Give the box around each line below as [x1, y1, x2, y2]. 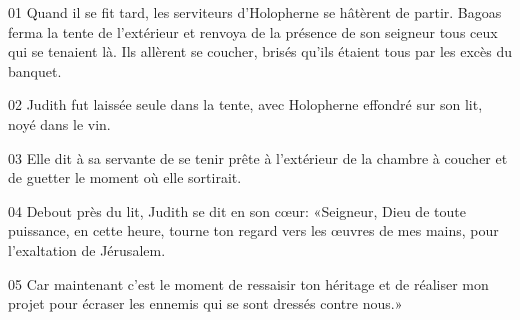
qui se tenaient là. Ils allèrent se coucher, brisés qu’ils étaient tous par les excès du [8, 41, 512, 62]
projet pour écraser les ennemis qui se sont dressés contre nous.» [8, 293, 403, 314]
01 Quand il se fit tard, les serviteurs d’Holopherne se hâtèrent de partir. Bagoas [8, 2, 502, 22]
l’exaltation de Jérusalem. [8, 239, 166, 260]
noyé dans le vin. [8, 113, 111, 134]
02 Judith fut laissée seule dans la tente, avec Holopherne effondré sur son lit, [8, 94, 483, 115]
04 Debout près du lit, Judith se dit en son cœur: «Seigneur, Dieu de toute [8, 200, 466, 221]
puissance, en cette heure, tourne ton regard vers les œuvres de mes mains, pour [8, 220, 499, 241]
